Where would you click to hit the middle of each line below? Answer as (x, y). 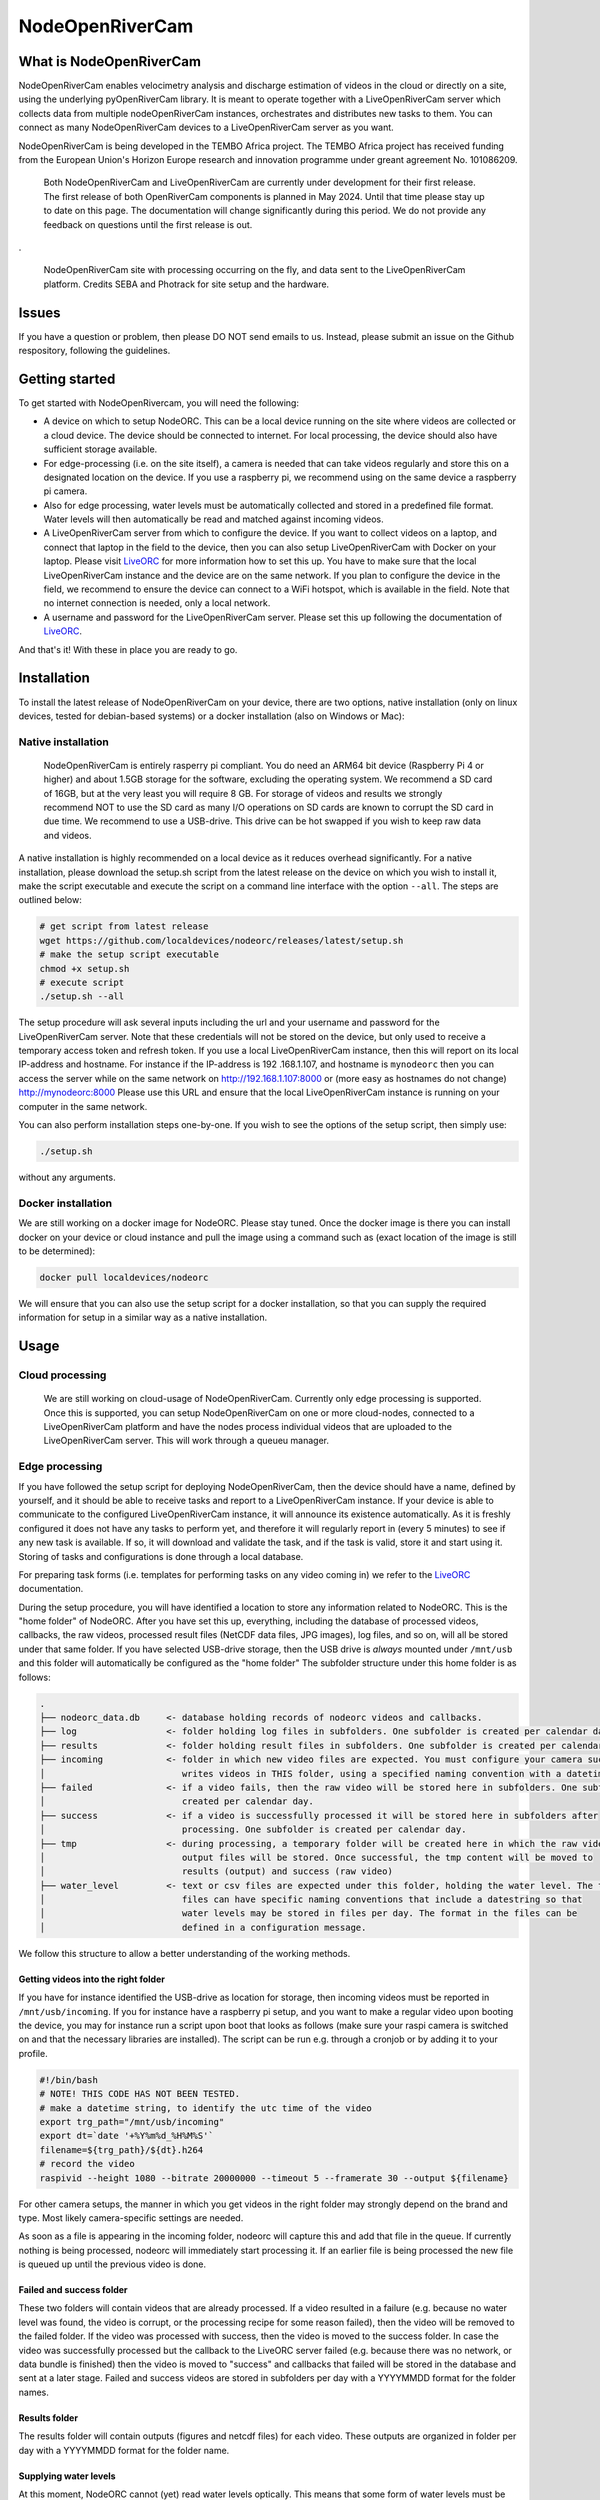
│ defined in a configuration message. (203, 1927)
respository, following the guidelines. (94, 351)
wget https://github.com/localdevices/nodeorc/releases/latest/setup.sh (221, 940)
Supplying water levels (67, 2476)
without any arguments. (67, 1177)
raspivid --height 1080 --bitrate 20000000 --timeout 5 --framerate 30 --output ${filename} (274, 2178)
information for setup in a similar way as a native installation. (143, 1317)
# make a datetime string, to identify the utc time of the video (205, 2108)
